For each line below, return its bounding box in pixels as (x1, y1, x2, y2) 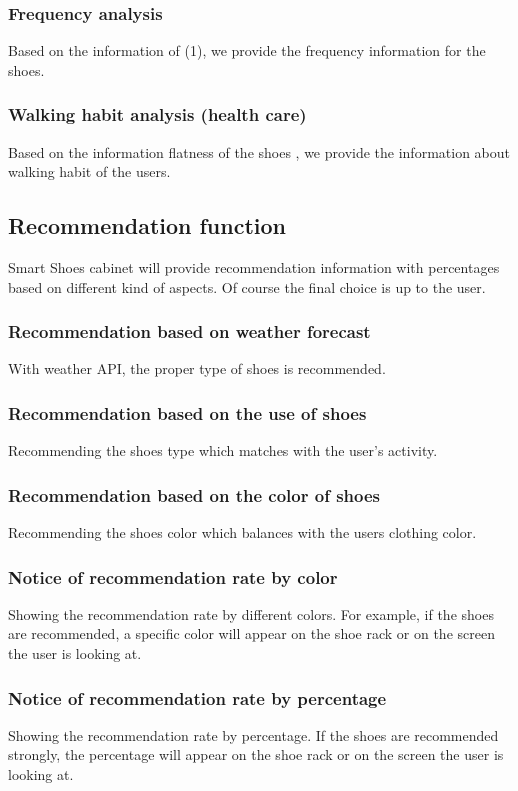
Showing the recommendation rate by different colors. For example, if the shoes (8, 603, 494, 624)
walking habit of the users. (8, 161, 171, 182)
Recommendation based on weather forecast (8, 319, 371, 344)
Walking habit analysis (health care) (8, 102, 307, 127)
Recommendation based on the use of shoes (8, 400, 367, 425)
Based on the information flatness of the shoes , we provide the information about (8, 141, 510, 162)
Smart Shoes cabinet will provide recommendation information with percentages (8, 257, 500, 278)
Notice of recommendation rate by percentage (8, 685, 387, 710)
